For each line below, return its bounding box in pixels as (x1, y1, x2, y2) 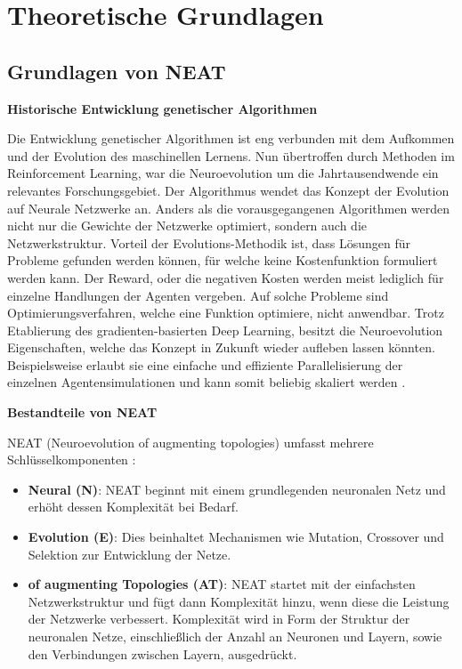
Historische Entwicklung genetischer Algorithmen (7, 99, 318, 117)
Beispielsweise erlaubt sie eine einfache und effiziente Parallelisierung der (7, 355, 403, 374)
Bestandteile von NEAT (7, 403, 158, 422)
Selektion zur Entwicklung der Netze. (28, 544, 231, 563)
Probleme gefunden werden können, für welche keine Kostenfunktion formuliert (7, 251, 438, 270)
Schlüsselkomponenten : (7, 450, 136, 469)
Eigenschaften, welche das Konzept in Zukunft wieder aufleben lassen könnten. (7, 338, 435, 357)
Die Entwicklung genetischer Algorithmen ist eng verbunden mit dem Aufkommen (7, 129, 455, 148)
